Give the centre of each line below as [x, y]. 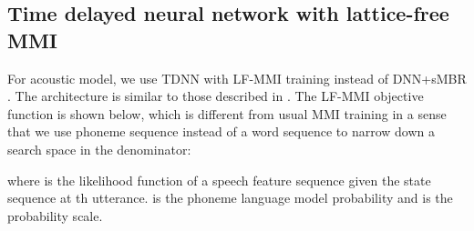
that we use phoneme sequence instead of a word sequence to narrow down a [221, 131]
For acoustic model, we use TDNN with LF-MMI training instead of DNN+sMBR [237, 78]
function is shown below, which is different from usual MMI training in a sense [227, 113]
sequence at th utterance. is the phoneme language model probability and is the [230, 198]
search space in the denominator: [99, 149]
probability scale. [55, 215]
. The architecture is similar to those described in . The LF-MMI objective [216, 96]
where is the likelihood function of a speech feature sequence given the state [219, 180]
